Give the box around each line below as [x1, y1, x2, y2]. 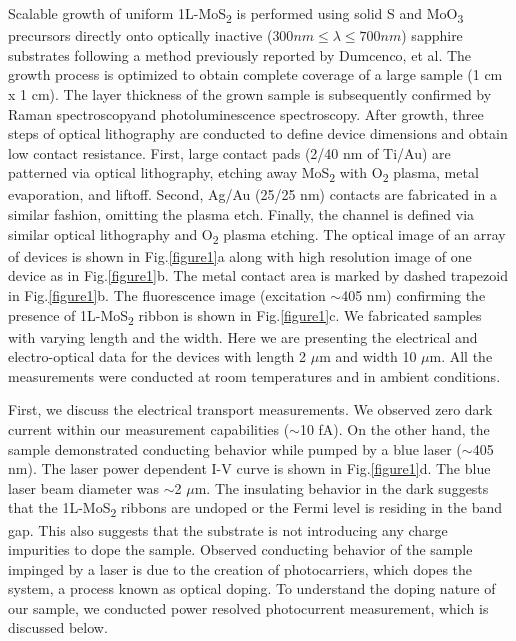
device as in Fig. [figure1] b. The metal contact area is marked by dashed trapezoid [8, 265, 508, 286]
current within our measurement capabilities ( [8, 419, 290, 439]
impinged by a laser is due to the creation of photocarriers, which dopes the [8, 558, 473, 579]
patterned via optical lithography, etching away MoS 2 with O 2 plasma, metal [8, 162, 479, 186]
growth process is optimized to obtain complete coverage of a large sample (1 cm [8, 64, 503, 85]
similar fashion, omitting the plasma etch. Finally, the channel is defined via [8, 204, 475, 224]
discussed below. [8, 617, 108, 638]
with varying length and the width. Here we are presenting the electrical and [8, 326, 478, 347]
